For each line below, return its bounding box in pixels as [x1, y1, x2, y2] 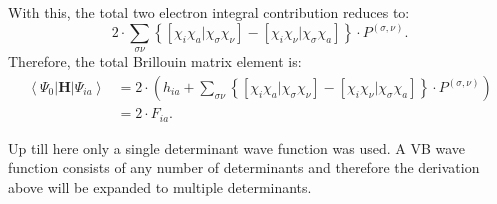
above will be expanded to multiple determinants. [8, 176, 312, 197]
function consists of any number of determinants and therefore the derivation [8, 157, 480, 178]
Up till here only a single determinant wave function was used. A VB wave [8, 137, 466, 158]
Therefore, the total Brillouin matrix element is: [8, 51, 302, 72]
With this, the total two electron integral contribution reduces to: [8, 2, 410, 22]
